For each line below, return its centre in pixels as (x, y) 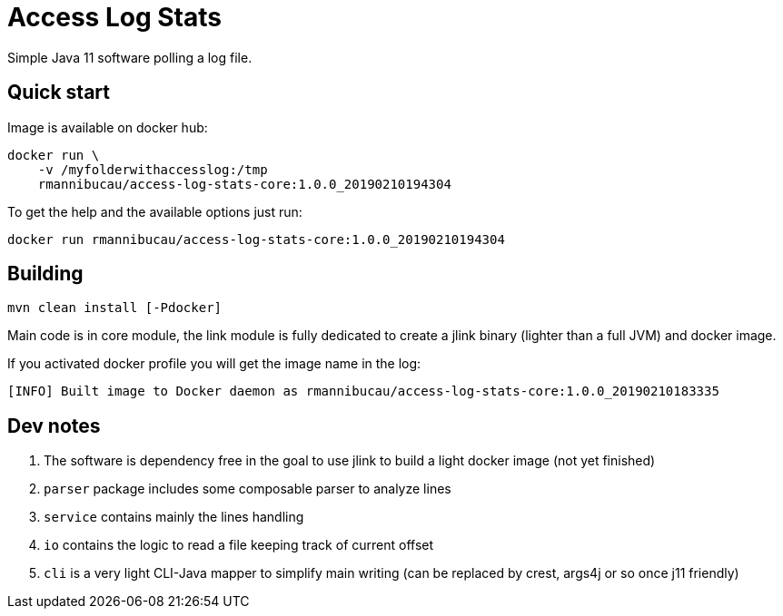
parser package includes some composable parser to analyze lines (248, 489)
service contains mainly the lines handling (174, 517)
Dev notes (54, 425)
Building (45, 274)
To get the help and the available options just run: (155, 211)
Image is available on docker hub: (108, 127)
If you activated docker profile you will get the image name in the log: (214, 364)
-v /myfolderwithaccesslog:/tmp (153, 169)
